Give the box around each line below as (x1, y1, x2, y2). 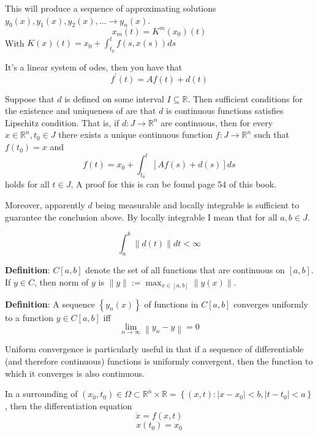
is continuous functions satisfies (166, 104, 284, 117)
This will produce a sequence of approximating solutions (5, 2, 216, 14)
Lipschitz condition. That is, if (5, 116, 119, 129)
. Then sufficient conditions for (187, 92, 303, 105)
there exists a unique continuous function (58, 128, 213, 141)
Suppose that (5, 92, 55, 105)
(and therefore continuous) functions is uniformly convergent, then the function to (5, 355, 313, 368)
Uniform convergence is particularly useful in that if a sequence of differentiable (5, 342, 304, 355)
